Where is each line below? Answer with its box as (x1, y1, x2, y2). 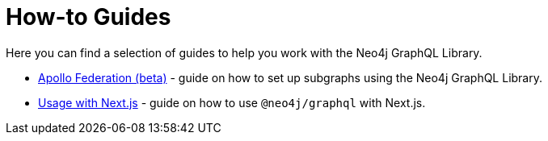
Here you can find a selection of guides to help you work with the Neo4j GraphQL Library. (6, 45, 483, 60)
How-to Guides (6, 3, 171, 31)
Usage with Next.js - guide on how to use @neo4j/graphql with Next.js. (38, 95, 426, 110)
